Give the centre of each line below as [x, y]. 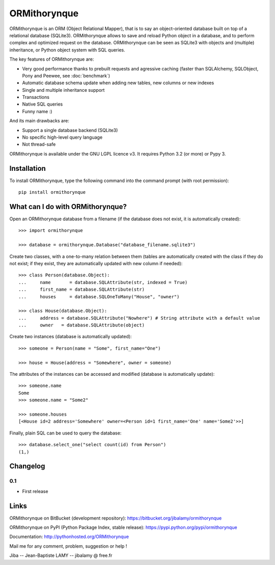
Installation [28, 168]
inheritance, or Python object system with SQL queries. [67, 50]
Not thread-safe [39, 144]
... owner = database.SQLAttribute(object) [82, 325]
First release [35, 491]
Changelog [27, 466]
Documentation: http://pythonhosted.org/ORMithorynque [69, 537]
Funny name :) [37, 111]
